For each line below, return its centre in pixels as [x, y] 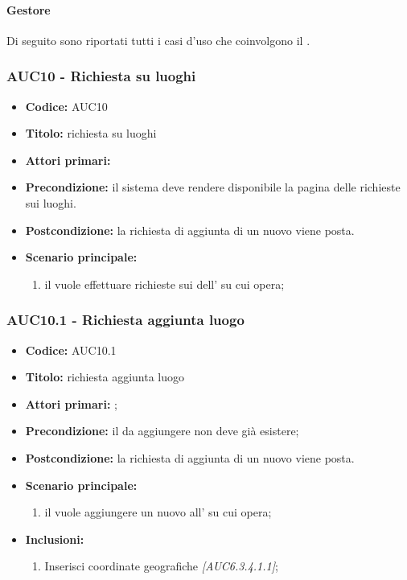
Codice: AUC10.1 [71, 350]
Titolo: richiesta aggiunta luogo [105, 377]
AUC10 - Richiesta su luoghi [101, 76]
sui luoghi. [51, 202]
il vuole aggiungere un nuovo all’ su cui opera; [158, 512]
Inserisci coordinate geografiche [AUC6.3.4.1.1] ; [161, 566]
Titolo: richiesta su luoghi [91, 133]
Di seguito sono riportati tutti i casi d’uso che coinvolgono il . [158, 40]
